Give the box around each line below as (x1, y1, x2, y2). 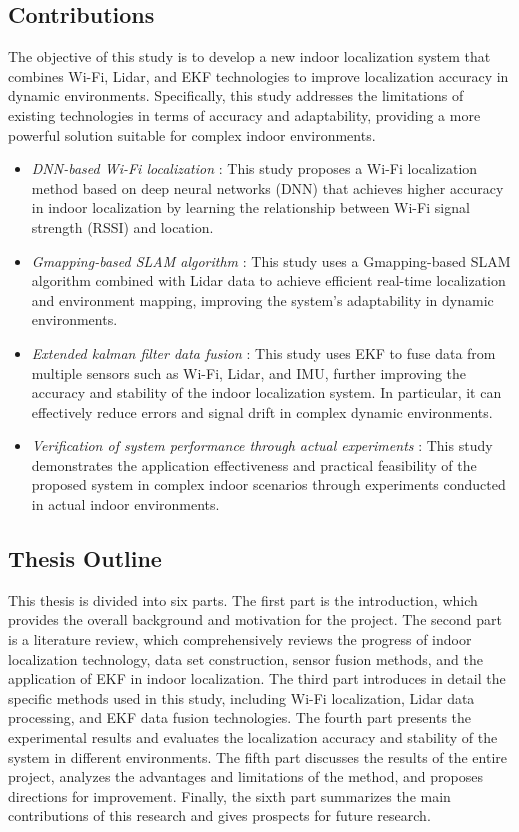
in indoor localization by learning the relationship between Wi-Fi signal (31, 197, 470, 218)
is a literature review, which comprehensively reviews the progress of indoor (8, 629, 472, 650)
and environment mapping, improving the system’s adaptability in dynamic (31, 289, 494, 310)
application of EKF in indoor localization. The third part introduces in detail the (8, 668, 506, 689)
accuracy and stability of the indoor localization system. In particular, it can (31, 382, 502, 403)
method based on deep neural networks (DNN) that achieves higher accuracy (31, 177, 504, 198)
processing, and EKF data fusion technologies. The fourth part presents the (8, 707, 472, 728)
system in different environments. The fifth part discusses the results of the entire (8, 746, 508, 767)
